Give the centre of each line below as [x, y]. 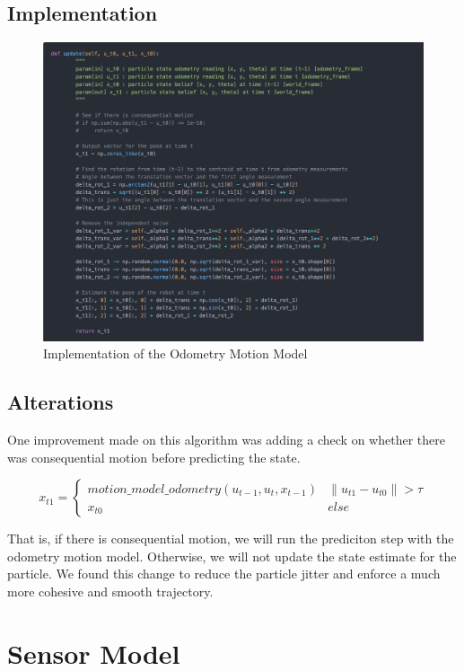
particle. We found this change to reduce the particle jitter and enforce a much [224, 574]
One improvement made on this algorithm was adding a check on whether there [226, 440]
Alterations [61, 402]
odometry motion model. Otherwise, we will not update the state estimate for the [232, 556]
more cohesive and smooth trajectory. [110, 592]
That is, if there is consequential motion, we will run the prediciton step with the [231, 539]
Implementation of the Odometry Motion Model [175, 353]
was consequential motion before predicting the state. [154, 457]
